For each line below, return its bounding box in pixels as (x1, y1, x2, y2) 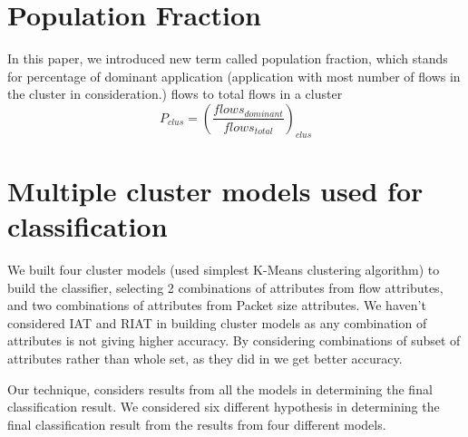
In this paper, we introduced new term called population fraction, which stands (7, 49, 448, 68)
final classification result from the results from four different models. (7, 414, 386, 433)
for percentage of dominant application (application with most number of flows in (7, 66, 461, 85)
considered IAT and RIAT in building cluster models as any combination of (7, 313, 427, 332)
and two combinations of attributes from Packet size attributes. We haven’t (7, 296, 426, 315)
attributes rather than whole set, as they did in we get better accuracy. (7, 348, 403, 367)
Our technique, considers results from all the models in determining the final (7, 379, 433, 398)
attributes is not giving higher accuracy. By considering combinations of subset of (7, 331, 461, 350)
